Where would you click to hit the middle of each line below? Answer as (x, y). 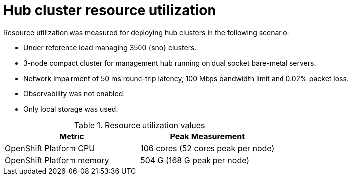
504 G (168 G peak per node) (195, 160)
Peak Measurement (208, 136)
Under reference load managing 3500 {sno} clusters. (110, 47)
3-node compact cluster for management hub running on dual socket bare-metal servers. (170, 63)
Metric (72, 136)
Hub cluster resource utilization (110, 10)
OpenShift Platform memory (57, 160)
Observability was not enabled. (74, 93)
